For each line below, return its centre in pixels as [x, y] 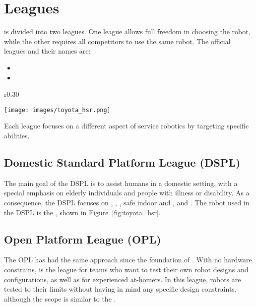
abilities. [17, 135]
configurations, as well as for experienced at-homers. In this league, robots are [123, 279]
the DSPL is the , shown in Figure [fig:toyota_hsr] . [82, 212]
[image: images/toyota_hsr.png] [57, 110]
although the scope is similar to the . [60, 298]
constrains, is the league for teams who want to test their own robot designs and [126, 269]
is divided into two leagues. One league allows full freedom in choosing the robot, [127, 31]
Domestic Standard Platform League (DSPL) [122, 162]
